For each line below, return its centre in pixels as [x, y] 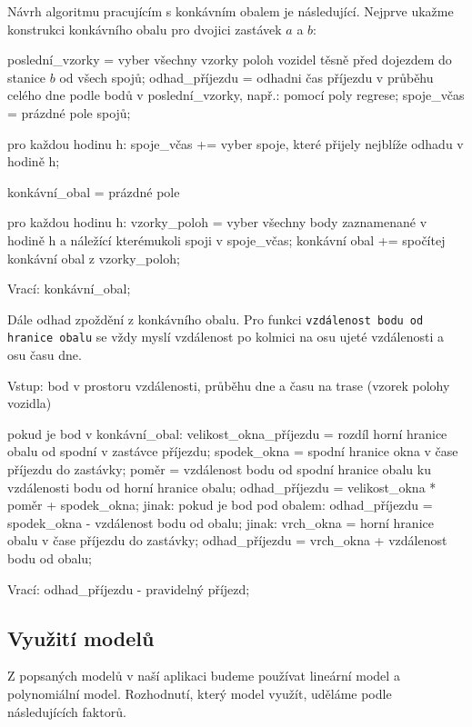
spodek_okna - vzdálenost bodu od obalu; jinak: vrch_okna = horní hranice [221, 522]
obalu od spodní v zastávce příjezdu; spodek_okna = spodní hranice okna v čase [233, 451]
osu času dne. [45, 355]
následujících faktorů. [67, 711]
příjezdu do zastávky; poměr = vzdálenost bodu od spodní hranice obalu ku [219, 469]
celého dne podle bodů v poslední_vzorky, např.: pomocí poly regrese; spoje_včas [236, 95]
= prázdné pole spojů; [69, 112]
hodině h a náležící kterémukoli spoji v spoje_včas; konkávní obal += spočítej [226, 239]
